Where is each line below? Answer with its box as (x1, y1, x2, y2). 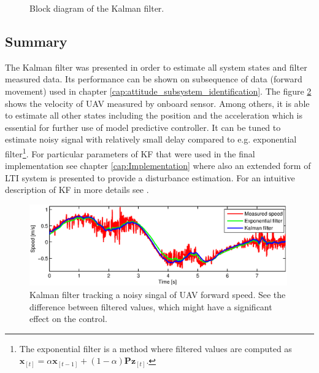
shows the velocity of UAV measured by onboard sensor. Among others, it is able (5, 96, 310, 109)
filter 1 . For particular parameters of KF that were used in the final (5, 145, 255, 160)
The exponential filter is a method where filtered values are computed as (19, 342, 292, 355)
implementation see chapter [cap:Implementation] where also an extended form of (5, 159, 311, 172)
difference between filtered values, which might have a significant (29, 300, 272, 313)
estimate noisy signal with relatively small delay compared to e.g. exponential (5, 133, 297, 146)
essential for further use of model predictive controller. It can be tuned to (5, 120, 281, 133)
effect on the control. (29, 312, 107, 325)
